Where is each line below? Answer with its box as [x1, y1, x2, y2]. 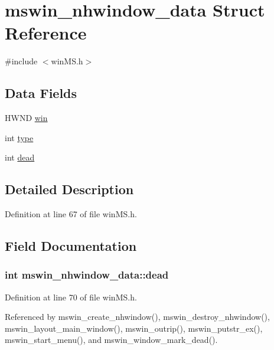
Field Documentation [5, 237, 137, 255]
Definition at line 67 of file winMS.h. [5, 208, 137, 220]
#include [5, 55, 38, 67]
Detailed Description [5, 180, 134, 198]
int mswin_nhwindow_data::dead [5, 267, 169, 282]
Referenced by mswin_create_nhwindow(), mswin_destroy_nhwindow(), [5, 310, 270, 323]
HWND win [5, 112, 48, 124]
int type [5, 131, 34, 143]
